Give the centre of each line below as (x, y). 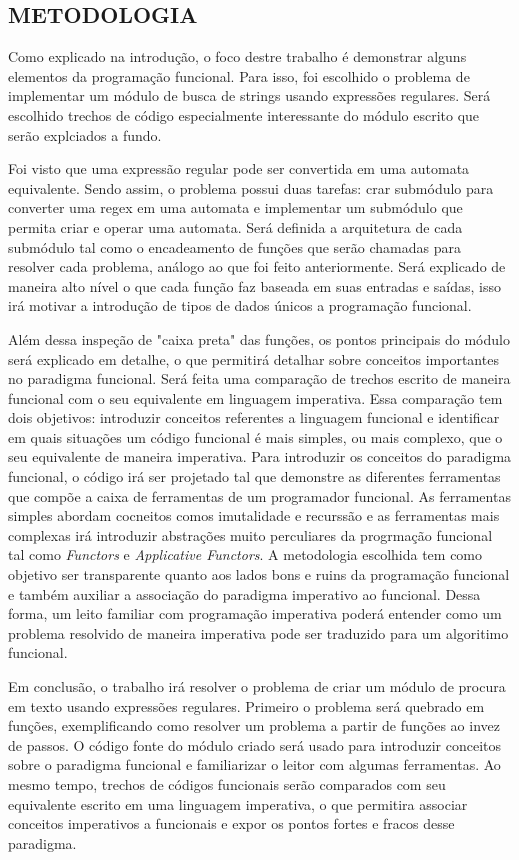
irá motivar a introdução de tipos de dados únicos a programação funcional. (240, 305)
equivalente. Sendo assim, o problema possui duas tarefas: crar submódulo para (251, 187)
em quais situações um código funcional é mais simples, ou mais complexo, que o (255, 436)
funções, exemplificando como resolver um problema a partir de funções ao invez (254, 725)
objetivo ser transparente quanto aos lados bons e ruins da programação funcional (259, 574)
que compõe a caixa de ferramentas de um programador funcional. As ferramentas (259, 495)
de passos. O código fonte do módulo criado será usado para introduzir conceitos (254, 744)
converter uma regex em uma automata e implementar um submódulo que (235, 207)
